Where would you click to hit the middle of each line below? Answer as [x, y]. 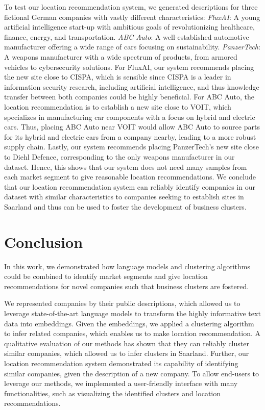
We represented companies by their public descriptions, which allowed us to [122, 303]
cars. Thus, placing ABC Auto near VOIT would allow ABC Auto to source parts [132, 127]
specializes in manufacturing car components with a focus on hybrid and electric [130, 117]
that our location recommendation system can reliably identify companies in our [130, 186]
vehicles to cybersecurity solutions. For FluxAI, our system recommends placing [129, 67]
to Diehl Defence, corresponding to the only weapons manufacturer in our [119, 156]
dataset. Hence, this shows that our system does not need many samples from [126, 166]
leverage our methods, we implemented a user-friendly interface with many [121, 383]
